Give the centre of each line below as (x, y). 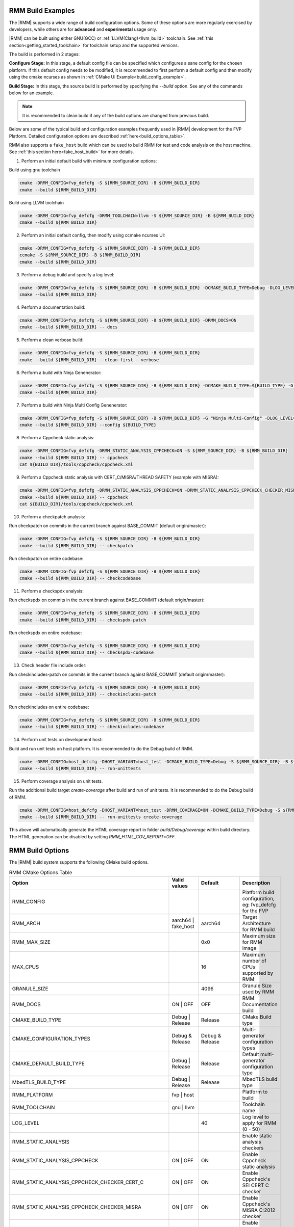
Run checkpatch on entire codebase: (46, 558)
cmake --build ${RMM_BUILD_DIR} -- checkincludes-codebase (92, 727)
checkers (253, 1148)
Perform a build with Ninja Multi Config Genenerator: (74, 405)
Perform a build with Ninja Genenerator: (61, 373)
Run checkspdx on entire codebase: (46, 633)
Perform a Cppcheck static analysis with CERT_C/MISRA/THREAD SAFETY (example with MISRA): (120, 477)
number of (254, 961)
